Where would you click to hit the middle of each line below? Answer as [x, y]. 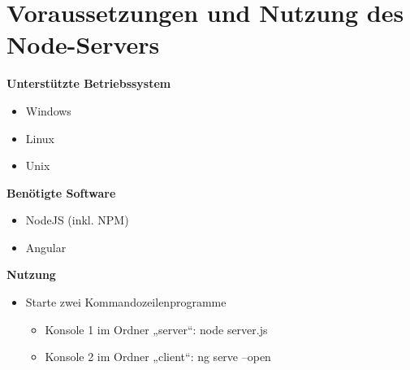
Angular [46, 247]
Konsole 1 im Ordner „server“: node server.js [156, 329]
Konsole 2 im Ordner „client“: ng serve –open [158, 357]
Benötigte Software [61, 192]
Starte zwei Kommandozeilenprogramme [126, 302]
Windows [48, 110]
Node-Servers [83, 44]
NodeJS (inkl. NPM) [77, 220]
